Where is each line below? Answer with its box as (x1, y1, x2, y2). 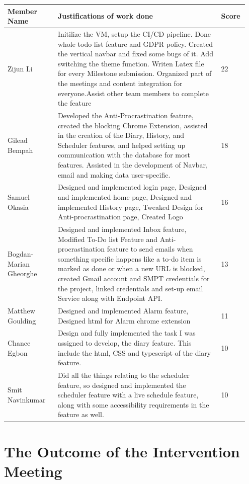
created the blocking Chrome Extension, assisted (57, 120, 208, 130)
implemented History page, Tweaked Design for (57, 201, 204, 212)
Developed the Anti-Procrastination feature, (57, 110, 194, 120)
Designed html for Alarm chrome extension (57, 315, 191, 326)
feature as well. (57, 409, 104, 420)
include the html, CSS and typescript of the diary (57, 347, 211, 358)
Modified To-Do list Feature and (57, 233, 157, 244)
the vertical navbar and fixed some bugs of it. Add (57, 48, 213, 59)
